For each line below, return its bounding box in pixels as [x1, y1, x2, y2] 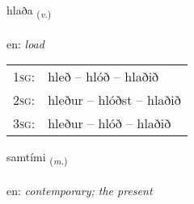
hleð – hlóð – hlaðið [48, 67, 159, 86]
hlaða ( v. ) [6, 2, 52, 20]
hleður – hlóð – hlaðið [48, 114, 171, 133]
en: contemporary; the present [6, 182, 153, 199]
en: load [6, 35, 44, 52]
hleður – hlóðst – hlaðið [48, 90, 181, 110]
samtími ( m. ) [6, 148, 68, 168]
